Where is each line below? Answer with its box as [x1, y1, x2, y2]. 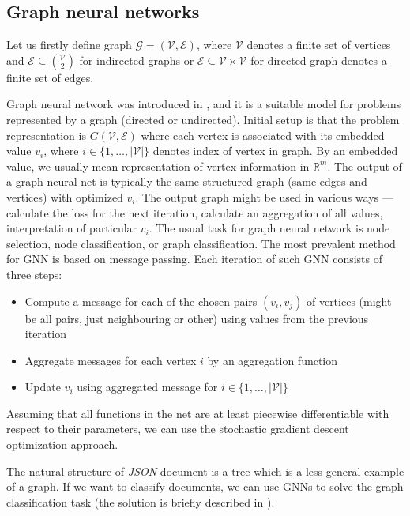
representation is [6, 126, 86, 143]
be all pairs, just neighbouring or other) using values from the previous [24, 310, 369, 326]
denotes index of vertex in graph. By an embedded [152, 142, 398, 159]
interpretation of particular [6, 220, 137, 236]
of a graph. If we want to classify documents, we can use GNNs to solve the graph [6, 478, 404, 495]
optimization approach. [6, 436, 118, 453]
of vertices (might [306, 292, 392, 309]
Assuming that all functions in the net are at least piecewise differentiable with [6, 405, 389, 421]
